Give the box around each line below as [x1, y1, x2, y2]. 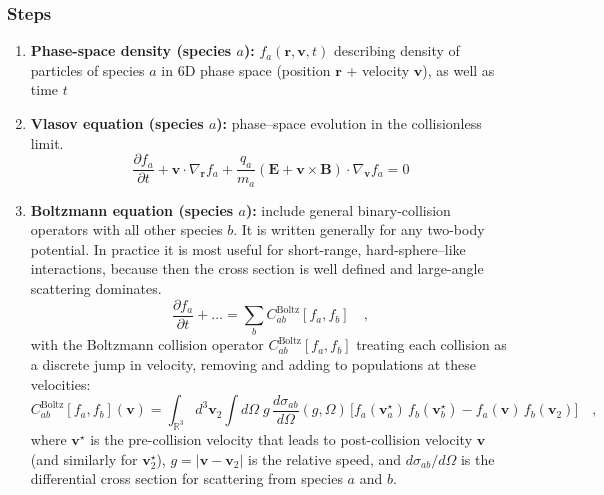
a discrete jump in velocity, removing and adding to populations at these [30, 354, 477, 375]
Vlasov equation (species [30, 113, 204, 133]
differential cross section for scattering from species [30, 468, 343, 489]
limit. [30, 132, 64, 153]
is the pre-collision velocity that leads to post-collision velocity [90, 429, 473, 450]
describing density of [334, 40, 460, 61]
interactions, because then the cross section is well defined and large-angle [30, 258, 484, 279]
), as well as [422, 59, 495, 80]
